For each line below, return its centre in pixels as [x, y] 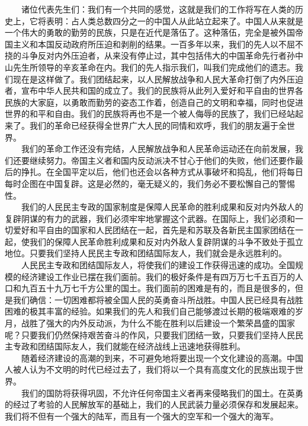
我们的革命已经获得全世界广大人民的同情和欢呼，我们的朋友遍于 [154, 125]
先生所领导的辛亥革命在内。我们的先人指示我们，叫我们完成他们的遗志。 [154, 67]
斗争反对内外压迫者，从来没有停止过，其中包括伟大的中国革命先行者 [154, 55]
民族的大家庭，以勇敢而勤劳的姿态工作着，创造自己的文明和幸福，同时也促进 [154, 102]
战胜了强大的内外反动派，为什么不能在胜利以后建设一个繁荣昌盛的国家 [158, 323]
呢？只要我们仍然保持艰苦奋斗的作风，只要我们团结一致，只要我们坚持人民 [150, 334]
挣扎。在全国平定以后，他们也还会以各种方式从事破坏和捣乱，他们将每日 [162, 172]
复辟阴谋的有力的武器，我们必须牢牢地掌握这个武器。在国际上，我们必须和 [150, 218]
